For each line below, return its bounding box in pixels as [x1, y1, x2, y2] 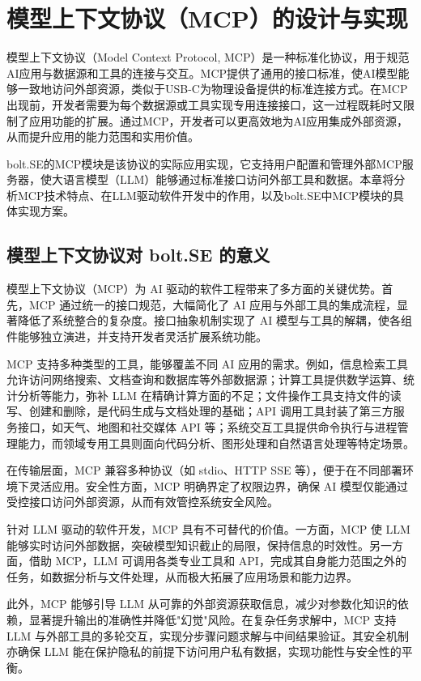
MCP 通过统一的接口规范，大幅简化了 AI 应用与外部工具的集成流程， [28, 296, 398, 313]
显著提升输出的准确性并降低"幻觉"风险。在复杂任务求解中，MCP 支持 [28, 611, 397, 628]
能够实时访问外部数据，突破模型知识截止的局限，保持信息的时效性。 [6, 536, 369, 553]
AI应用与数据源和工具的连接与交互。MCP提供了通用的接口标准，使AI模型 [6, 64, 398, 81]
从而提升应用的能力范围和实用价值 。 [6, 128, 199, 145]
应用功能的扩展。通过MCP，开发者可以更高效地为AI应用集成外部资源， [28, 112, 409, 129]
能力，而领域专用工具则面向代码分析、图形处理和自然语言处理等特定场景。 [17, 434, 415, 451]
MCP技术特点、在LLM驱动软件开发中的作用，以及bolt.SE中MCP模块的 [17, 186, 393, 203]
